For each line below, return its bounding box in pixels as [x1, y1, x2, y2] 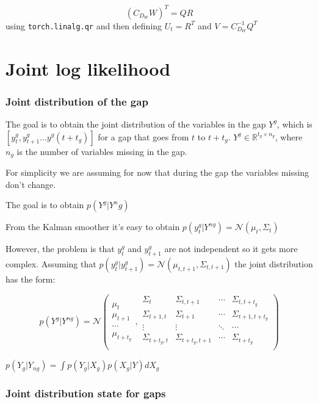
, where [275, 130, 303, 143]
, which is [276, 117, 313, 130]
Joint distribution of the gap [5, 93, 148, 109]
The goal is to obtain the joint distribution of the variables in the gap [5, 117, 266, 130]
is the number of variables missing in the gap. [16, 145, 187, 157]
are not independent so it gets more [164, 242, 298, 255]
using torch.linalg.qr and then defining [5, 19, 162, 32]
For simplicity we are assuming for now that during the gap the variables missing [5, 166, 309, 178]
